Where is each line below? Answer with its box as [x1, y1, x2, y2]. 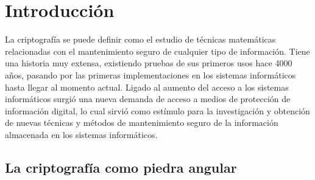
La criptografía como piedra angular [5, 157, 237, 176]
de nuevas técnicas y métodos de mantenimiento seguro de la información [5, 116, 278, 129]
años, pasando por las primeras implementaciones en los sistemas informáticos [5, 68, 296, 81]
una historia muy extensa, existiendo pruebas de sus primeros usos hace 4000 [5, 57, 292, 69]
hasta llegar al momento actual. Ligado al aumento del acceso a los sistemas [5, 80, 289, 93]
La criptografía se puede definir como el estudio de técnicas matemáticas [5, 33, 276, 46]
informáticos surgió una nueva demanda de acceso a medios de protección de [5, 92, 291, 105]
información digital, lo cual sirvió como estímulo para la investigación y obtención [5, 104, 310, 117]
